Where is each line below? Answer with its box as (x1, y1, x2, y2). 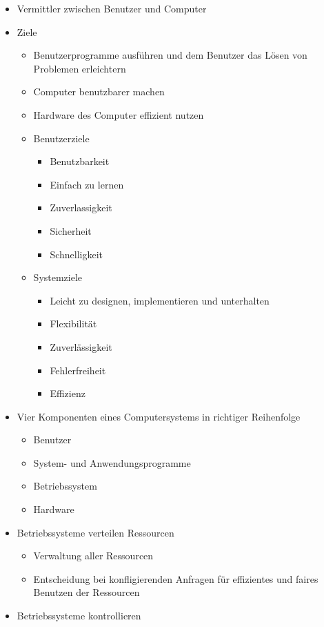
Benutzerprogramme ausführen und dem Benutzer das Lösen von (33, 48, 307, 62)
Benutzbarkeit (50, 154, 110, 168)
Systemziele (33, 270, 83, 284)
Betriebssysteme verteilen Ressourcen (17, 525, 174, 539)
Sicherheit (50, 223, 92, 238)
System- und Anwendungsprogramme (33, 455, 191, 470)
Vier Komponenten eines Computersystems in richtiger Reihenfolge (17, 409, 301, 423)
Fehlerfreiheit (50, 363, 106, 377)
